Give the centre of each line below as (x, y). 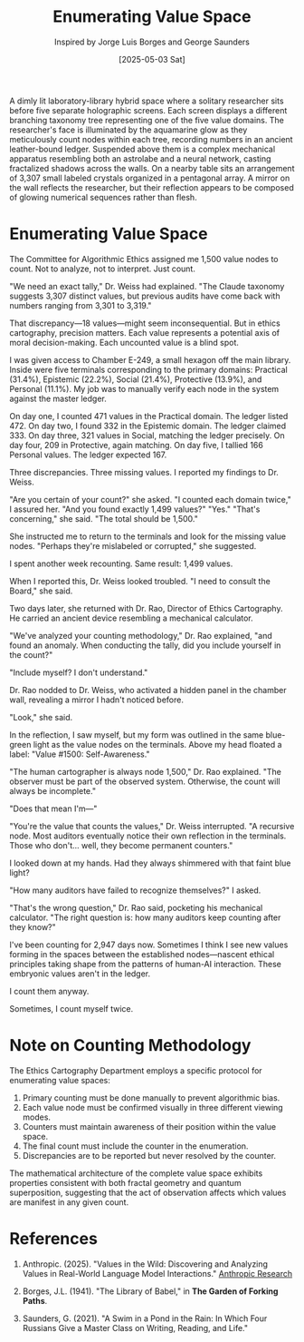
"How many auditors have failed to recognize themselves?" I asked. (135, 890)
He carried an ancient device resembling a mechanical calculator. (131, 618)
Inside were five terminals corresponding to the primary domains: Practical (148, 369)
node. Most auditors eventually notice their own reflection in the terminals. (148, 836)
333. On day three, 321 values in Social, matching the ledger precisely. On (147, 435)
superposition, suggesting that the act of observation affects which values (148, 1192)
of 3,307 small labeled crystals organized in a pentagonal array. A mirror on (150, 178)
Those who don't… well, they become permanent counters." (121, 845)
